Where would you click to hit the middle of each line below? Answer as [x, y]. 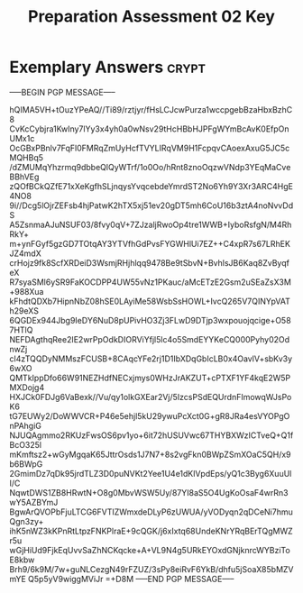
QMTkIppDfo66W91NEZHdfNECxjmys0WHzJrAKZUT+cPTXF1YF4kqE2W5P [150, 378]
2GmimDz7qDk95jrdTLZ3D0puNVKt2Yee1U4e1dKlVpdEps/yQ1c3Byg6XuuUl [151, 473]
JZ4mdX [26, 253]
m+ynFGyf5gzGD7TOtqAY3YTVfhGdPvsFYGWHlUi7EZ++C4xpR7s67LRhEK [150, 243]
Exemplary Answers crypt [107, 67]
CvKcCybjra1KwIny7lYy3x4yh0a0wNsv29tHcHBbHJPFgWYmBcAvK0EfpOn [150, 129]
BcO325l [26, 444]
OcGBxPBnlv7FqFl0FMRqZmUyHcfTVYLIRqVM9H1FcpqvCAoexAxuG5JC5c [150, 148]
